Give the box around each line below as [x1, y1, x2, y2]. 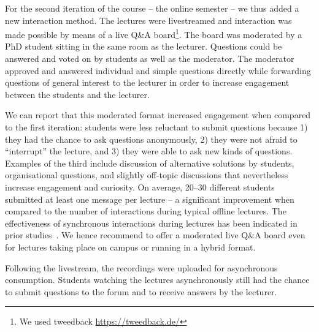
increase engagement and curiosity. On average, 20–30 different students [5, 180, 275, 193]
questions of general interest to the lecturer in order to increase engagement [5, 76, 290, 89]
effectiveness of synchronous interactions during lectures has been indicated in [5, 216, 298, 229]
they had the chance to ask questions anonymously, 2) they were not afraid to [5, 132, 298, 145]
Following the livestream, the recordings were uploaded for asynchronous [5, 261, 278, 274]
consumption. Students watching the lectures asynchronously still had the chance [5, 273, 310, 286]
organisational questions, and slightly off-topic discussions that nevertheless [5, 168, 288, 181]
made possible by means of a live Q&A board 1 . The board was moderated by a [5, 26, 302, 40]
